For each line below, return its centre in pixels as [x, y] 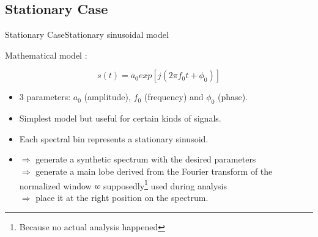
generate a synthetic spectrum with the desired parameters [146, 159]
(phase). [233, 97]
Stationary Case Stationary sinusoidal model [87, 35]
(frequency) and [174, 97]
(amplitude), [107, 97]
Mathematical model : [46, 55]
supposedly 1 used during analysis [165, 184]
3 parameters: [45, 97]
